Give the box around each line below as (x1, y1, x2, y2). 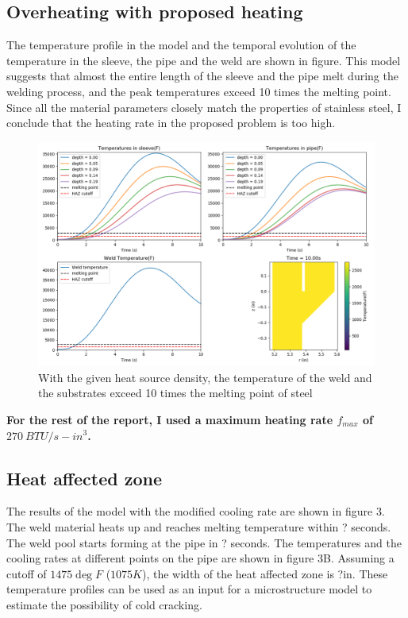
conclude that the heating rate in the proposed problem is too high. (6, 114, 336, 131)
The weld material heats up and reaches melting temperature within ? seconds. (6, 518, 391, 535)
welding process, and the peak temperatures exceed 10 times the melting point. (6, 83, 391, 99)
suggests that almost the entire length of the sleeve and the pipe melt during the (6, 68, 398, 84)
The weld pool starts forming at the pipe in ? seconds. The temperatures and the (6, 534, 402, 550)
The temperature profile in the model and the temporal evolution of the (6, 37, 356, 53)
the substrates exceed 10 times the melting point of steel (38, 384, 313, 401)
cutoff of (6, 565, 47, 581)
